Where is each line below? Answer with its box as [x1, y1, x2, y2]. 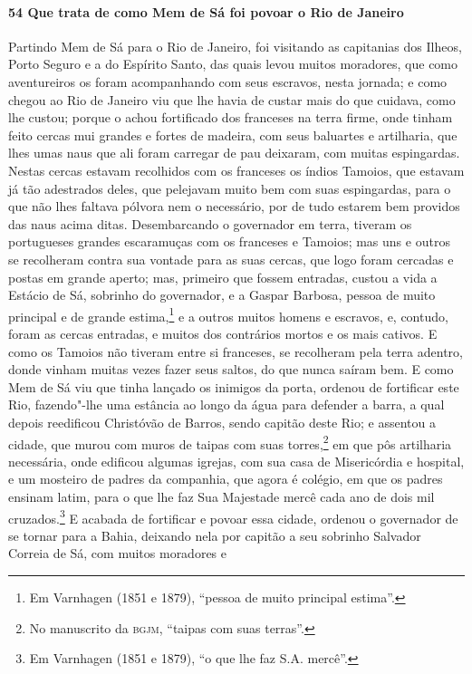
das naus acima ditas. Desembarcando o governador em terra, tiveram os [8, 214, 412, 233]
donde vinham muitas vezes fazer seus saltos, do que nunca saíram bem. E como [8, 360, 454, 379]
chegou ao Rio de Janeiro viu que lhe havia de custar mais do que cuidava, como [8, 90, 456, 109]
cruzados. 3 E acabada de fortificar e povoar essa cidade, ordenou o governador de [8, 505, 458, 527]
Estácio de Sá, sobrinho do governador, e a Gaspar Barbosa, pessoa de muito [8, 285, 436, 304]
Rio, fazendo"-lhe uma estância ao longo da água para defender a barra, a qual [8, 395, 445, 414]
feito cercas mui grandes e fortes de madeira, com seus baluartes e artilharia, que [8, 125, 458, 144]
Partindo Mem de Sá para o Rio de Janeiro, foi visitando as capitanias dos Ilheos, [8, 36, 462, 55]
